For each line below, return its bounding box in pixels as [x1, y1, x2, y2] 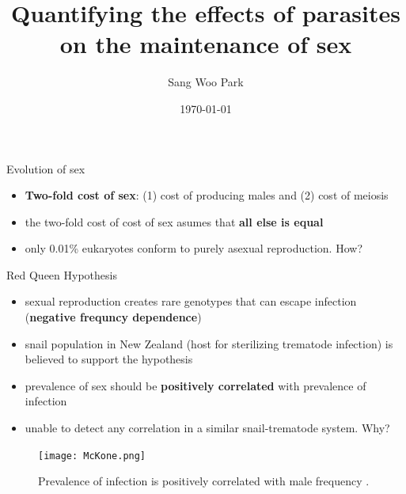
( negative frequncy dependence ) [25, 309, 202, 325]
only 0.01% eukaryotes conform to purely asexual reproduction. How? [25, 240, 362, 256]
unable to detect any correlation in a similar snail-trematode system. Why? [25, 420, 390, 436]
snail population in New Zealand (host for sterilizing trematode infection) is [25, 335, 393, 351]
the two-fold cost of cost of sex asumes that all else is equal [25, 213, 324, 230]
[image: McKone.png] [38, 450, 146, 462]
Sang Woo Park [168, 74, 244, 90]
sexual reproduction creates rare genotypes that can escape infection [25, 293, 357, 310]
